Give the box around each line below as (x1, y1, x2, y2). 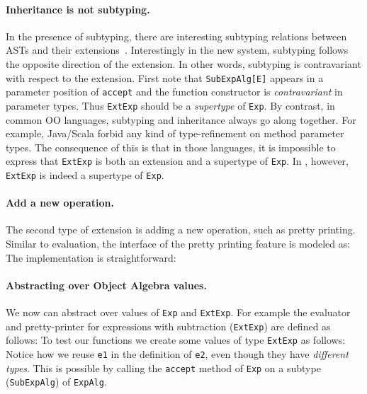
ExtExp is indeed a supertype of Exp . (6, 167, 164, 182)
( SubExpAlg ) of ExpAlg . (6, 374, 107, 389)
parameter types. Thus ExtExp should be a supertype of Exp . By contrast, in (6, 98, 335, 112)
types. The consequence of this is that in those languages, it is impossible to (6, 139, 336, 154)
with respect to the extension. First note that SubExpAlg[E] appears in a (6, 70, 324, 85)
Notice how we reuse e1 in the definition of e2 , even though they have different (6, 346, 349, 361)
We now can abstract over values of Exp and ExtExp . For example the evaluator (6, 305, 351, 320)
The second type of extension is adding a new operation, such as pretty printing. (6, 222, 356, 237)
